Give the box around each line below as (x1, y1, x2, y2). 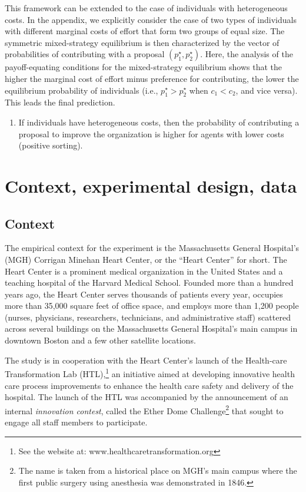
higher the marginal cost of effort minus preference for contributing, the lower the (5, 72, 299, 84)
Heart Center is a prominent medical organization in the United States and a (5, 265, 283, 277)
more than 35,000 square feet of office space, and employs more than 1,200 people (5, 299, 299, 312)
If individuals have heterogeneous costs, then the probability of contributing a (18, 115, 300, 128)
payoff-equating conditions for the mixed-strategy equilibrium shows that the (5, 61, 282, 73)
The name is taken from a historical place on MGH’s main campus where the (18, 464, 297, 477)
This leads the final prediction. (5, 96, 115, 108)
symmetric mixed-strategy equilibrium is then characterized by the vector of (5, 36, 280, 48)
